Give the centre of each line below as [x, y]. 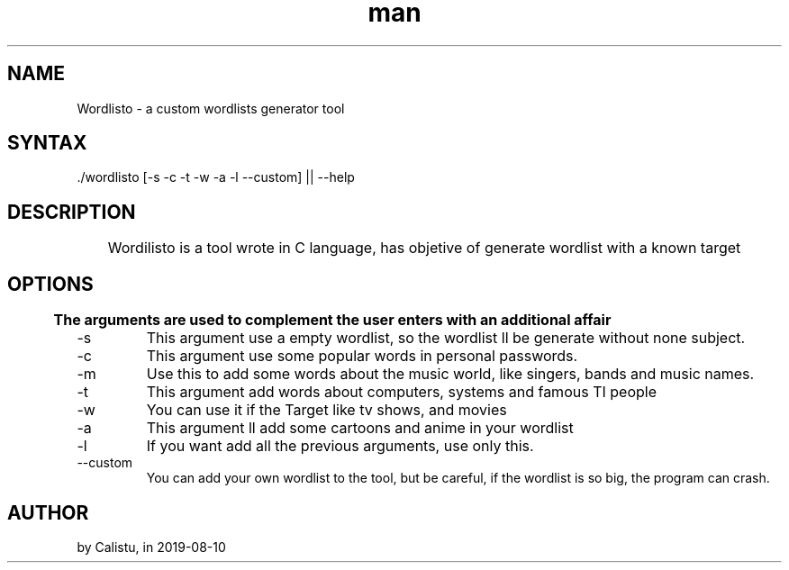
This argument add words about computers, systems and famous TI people [401, 392]
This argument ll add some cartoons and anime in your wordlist [360, 428]
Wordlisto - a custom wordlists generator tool [211, 108]
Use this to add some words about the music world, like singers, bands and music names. [450, 374]
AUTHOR [48, 512]
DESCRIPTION [72, 212]
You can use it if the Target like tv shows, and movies [326, 410]
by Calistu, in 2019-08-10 [151, 547]
